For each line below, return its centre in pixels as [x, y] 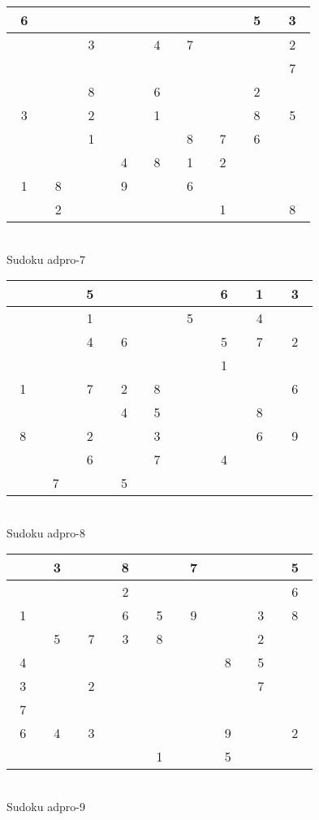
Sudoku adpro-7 [46, 259]
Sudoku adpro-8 [46, 532]
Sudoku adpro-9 [46, 806]
